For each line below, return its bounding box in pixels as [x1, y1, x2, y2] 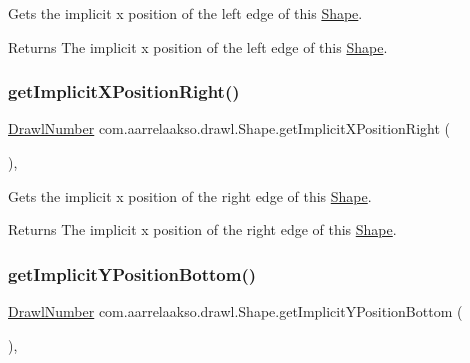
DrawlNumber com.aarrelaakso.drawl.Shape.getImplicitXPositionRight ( [8, 118, 450, 139]
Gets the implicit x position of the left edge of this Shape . [8, 3, 363, 23]
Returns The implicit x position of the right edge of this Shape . [8, 219, 397, 240]
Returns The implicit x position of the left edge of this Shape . [8, 36, 388, 57]
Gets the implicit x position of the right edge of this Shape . [8, 185, 372, 206]
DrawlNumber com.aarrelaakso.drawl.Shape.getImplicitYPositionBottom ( [8, 301, 463, 321]
